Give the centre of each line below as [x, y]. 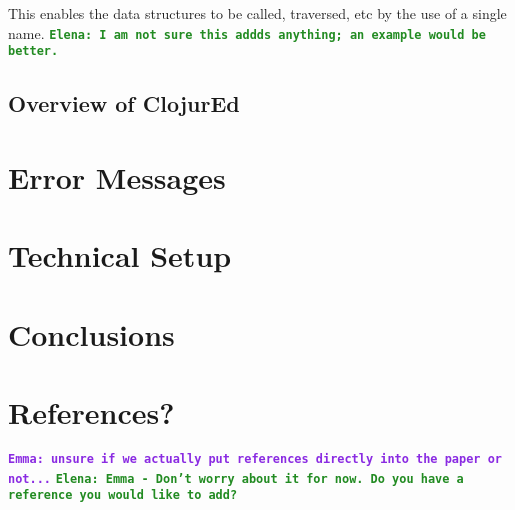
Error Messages [117, 176]
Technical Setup [120, 255]
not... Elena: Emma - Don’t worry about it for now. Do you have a [236, 478]
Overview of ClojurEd [124, 103]
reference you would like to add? [123, 495]
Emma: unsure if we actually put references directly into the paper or [255, 458]
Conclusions [91, 333]
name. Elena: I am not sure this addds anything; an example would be [247, 32]
